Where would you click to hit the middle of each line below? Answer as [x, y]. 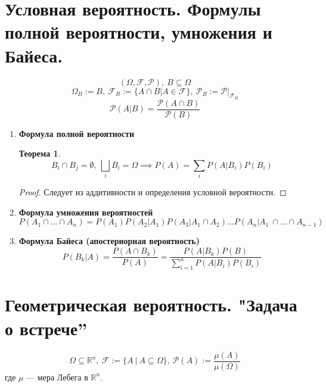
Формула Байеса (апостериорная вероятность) [109, 241]
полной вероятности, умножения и [139, 32]
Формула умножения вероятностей [86, 212]
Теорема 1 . [40, 153]
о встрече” [46, 328]
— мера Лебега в [57, 377]
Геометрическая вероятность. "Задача [151, 305]
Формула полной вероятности [76, 133]
